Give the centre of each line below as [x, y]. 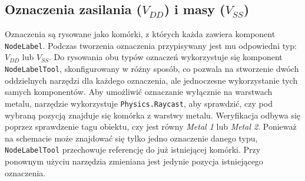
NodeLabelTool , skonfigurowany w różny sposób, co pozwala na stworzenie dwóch [152, 69]
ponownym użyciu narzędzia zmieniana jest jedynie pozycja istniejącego [134, 161]
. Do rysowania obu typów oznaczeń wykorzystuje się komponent [165, 57]
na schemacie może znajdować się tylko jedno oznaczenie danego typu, [131, 138]
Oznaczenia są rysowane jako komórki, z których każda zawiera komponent [140, 34]
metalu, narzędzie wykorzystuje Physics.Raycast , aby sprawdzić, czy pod [139, 103]
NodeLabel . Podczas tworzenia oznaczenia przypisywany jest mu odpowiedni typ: [151, 45]
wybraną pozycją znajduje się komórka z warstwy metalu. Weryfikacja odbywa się [153, 115]
